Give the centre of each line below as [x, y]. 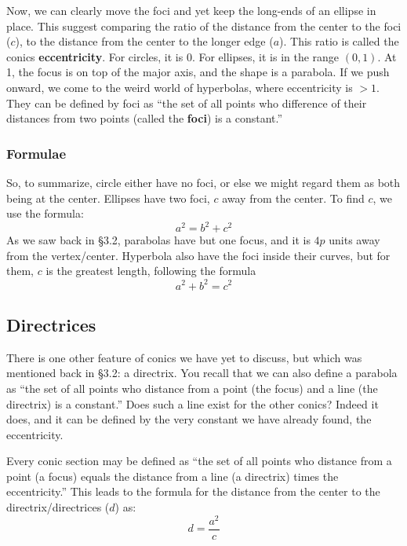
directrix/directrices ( [58, 507]
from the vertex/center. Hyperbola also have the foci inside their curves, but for [198, 255]
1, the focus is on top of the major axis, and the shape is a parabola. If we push [198, 72]
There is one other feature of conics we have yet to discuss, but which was [184, 357]
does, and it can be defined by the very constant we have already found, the [189, 419]
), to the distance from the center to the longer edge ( [144, 41]
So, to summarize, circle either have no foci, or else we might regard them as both [203, 182]
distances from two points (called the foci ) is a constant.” [145, 118]
